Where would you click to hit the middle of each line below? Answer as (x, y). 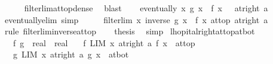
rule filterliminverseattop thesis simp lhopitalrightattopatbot (130, 31)
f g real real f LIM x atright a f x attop (104, 42)
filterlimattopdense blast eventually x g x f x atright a (146, 8)
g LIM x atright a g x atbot (71, 54)
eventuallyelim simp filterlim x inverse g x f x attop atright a (136, 19)
